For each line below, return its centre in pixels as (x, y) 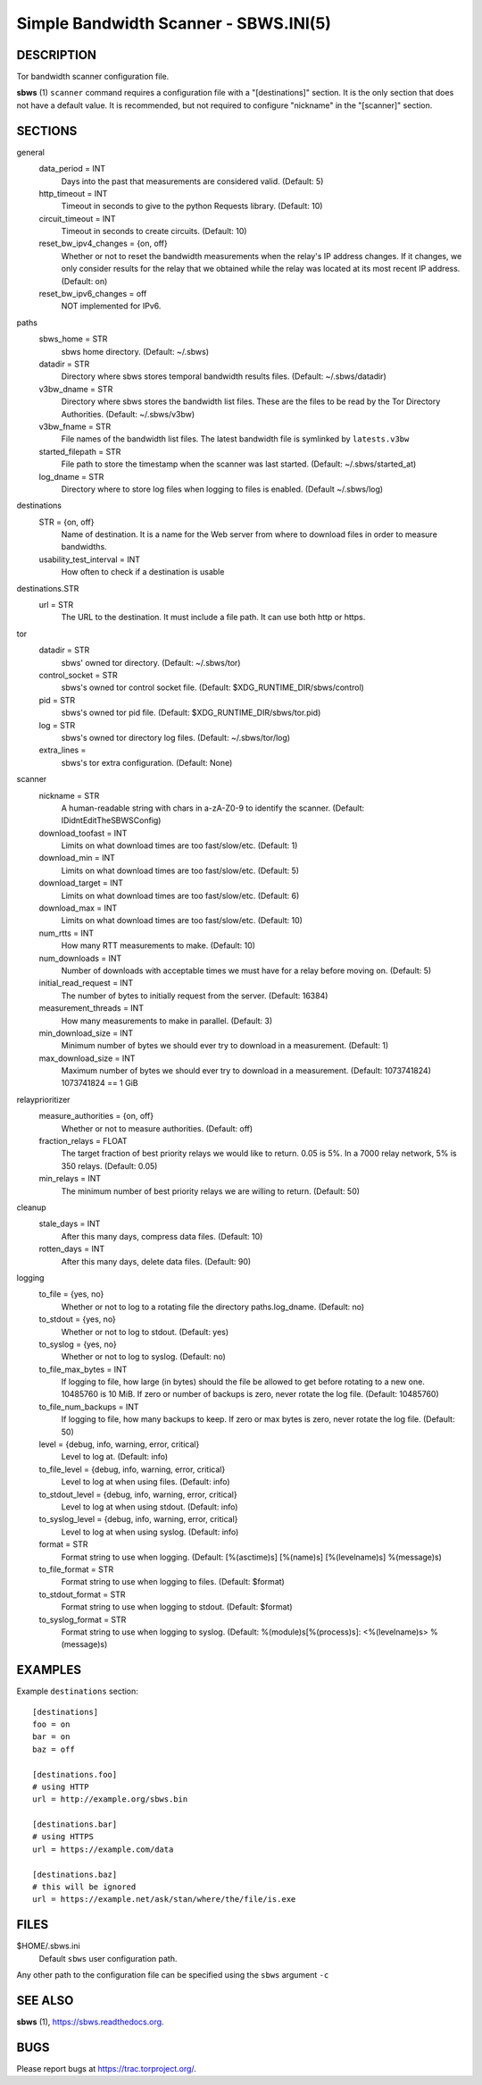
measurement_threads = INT (91, 1008)
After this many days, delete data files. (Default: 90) (156, 1261)
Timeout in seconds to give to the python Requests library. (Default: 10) (192, 206)
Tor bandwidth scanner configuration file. (93, 77)
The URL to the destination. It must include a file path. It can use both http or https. (213, 618)
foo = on (51, 1724)
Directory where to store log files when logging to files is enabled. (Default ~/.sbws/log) (222, 489)
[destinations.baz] (75, 1874)
